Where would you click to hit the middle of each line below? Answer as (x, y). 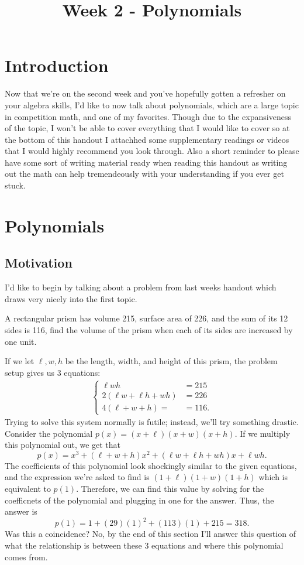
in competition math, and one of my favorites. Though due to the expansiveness (148, 116)
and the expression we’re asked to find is (77, 477)
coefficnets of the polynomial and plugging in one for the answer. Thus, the (139, 500)
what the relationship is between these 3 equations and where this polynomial (144, 545)
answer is (21, 511)
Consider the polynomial (49, 433)
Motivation (39, 263)
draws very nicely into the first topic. (71, 298)
